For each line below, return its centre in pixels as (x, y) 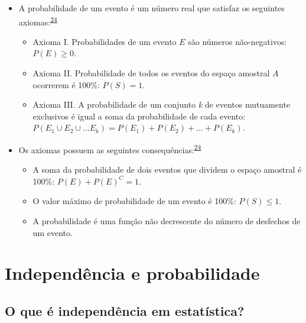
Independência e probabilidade (132, 273)
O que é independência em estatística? (125, 310)
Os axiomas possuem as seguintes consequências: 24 (110, 149)
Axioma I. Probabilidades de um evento (105, 41)
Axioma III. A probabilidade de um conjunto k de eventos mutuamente (162, 104)
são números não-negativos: (237, 41)
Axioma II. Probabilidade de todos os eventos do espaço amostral (151, 73)
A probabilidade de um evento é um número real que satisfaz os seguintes (152, 8)
